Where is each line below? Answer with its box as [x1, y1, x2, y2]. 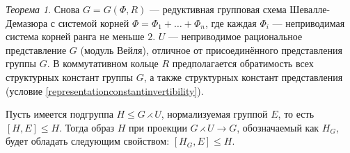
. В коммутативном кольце [47, 56, 159, 71]
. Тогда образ [59, 120, 115, 134]
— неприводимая [272, 15, 345, 30]
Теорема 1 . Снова [6, 2, 80, 16]
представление [6, 42, 67, 57]
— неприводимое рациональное [168, 29, 303, 44]
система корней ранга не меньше [6, 29, 145, 44]
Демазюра [6, 15, 48, 30]
